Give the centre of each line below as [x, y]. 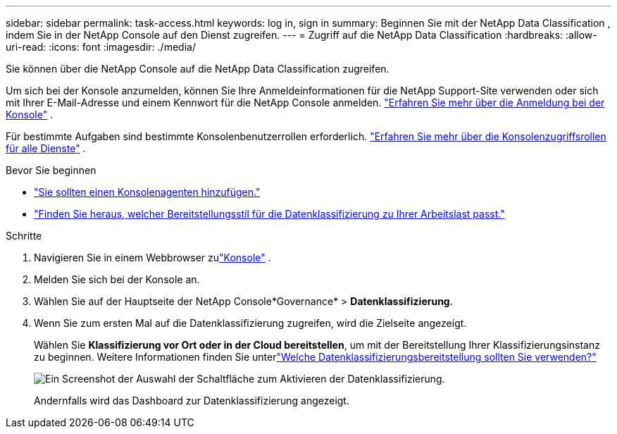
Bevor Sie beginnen [51, 170]
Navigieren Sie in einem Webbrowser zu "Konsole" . [152, 258]
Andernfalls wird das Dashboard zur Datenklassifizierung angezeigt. [192, 401]
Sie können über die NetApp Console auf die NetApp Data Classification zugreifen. [198, 69]
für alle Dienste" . [46, 148]
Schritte [24, 236]
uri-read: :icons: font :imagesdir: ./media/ [101, 47]
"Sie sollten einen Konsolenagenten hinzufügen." [147, 192]
